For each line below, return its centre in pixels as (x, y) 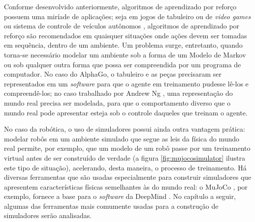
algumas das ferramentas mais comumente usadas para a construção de (111, 206)
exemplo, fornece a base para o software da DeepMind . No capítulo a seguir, (120, 196)
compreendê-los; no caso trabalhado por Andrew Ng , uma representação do (118, 93)
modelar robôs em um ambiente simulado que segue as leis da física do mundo (122, 138)
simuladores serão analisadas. (48, 215)
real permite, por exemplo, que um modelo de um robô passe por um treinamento (127, 148)
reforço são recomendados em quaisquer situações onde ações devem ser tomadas (126, 35)
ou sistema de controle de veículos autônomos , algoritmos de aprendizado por (122, 26)
